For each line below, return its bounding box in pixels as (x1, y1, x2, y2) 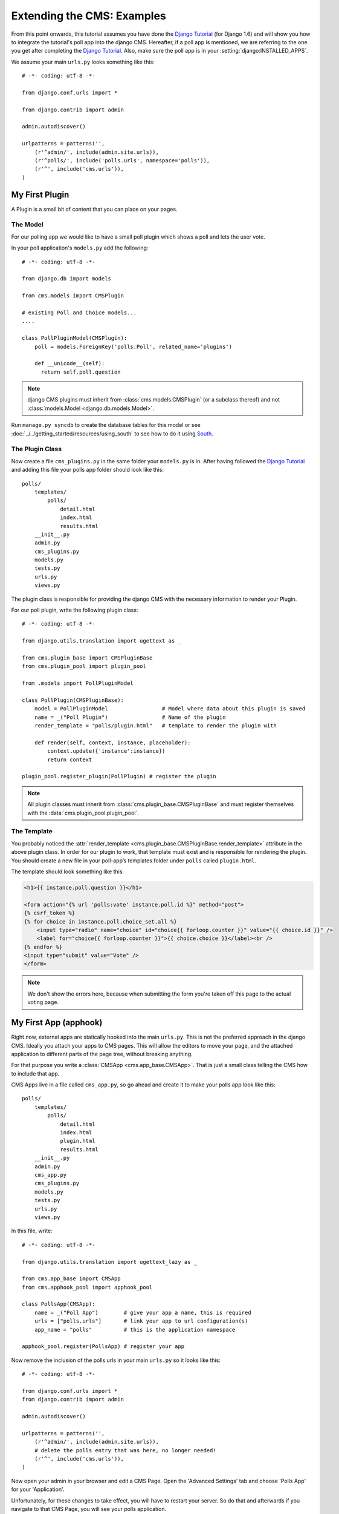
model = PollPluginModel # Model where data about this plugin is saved (34, 706, 306, 712)
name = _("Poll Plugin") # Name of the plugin (34, 713, 226, 721)
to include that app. (11, 1069, 60, 1077)
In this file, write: (11, 1227, 53, 1235)
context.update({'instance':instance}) (47, 748, 166, 755)
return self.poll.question (40, 368, 121, 375)
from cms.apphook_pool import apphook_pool (22, 1284, 153, 1291)
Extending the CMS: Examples (11, 9, 166, 22)
